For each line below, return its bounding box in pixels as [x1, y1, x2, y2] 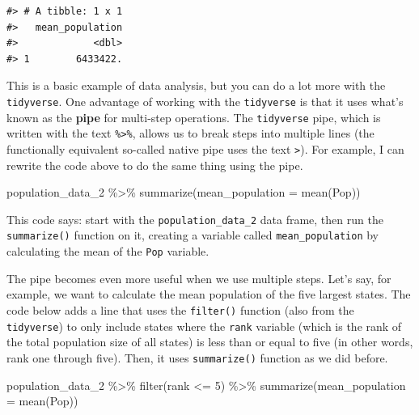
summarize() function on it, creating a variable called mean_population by [6, 227, 379, 243]
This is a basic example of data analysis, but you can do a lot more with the [6, 77, 386, 94]
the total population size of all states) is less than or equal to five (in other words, [6, 333, 413, 350]
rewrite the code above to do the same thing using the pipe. [6, 156, 303, 173]
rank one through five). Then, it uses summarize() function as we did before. [6, 349, 388, 366]
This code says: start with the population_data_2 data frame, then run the [6, 210, 383, 227]
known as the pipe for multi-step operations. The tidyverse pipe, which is [6, 108, 381, 125]
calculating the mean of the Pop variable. [6, 243, 209, 260]
